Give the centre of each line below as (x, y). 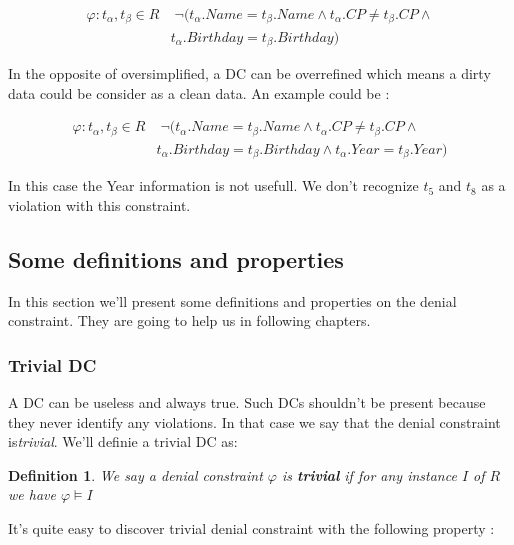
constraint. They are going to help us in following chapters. (189, 320)
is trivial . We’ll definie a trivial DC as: (123, 441)
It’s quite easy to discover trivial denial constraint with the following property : (251, 527)
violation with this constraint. (99, 204)
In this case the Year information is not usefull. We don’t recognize (213, 185)
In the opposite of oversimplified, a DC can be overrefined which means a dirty (249, 72)
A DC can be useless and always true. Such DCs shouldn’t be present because (247, 401)
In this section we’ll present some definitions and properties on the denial (232, 300)
